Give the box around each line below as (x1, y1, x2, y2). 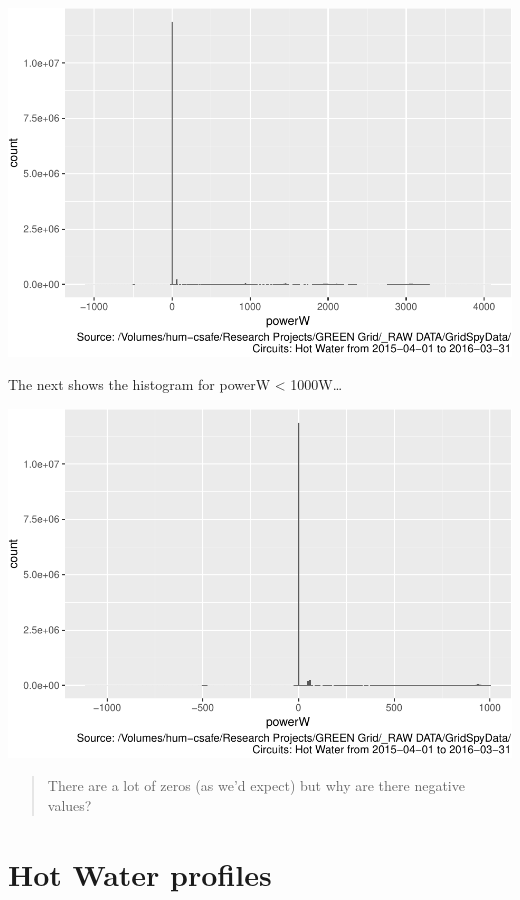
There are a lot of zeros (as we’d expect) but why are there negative (47, 775, 465, 796)
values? (47, 795, 92, 816)
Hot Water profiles (8, 853, 272, 894)
